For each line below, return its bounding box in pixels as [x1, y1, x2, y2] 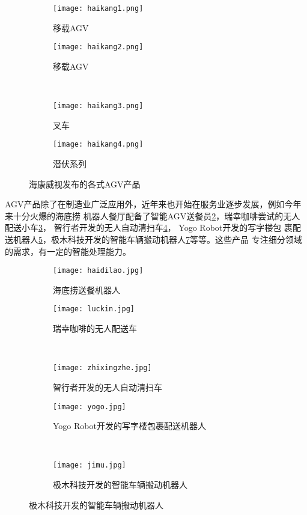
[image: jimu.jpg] [53, 461, 126, 470]
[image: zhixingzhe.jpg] [53, 364, 152, 373]
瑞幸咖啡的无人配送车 [53, 322, 137, 335]
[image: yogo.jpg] [53, 402, 126, 411]
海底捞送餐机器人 [53, 283, 120, 296]
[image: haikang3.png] [53, 102, 144, 111]
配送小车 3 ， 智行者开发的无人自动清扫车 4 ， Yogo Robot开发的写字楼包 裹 [5, 221, 293, 234]
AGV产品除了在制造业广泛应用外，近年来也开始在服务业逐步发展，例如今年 [5, 198, 302, 210]
